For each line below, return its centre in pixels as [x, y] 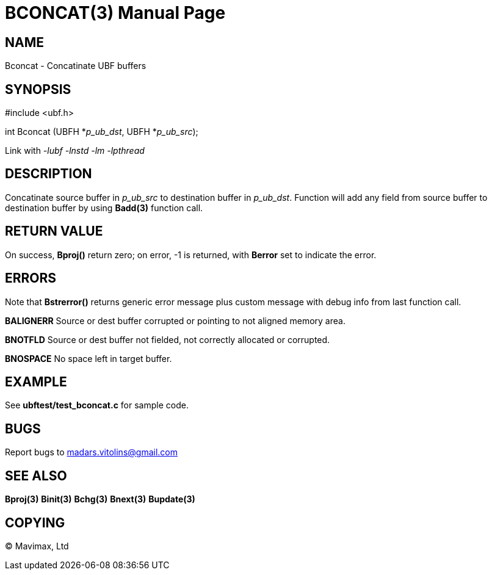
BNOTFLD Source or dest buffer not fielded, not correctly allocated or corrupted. [168, 339]
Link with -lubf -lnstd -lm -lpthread [75, 151]
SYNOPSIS [38, 89]
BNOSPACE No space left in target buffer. [89, 358]
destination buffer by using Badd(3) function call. [104, 208]
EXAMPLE [36, 382]
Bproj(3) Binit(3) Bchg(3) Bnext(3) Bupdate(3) [100, 499]
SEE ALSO [36, 476]
